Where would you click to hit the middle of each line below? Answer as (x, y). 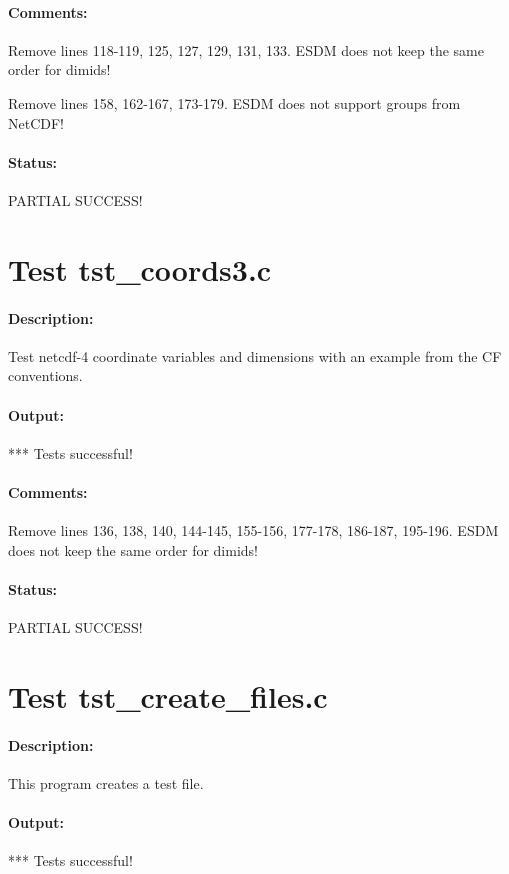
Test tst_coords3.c (140, 268)
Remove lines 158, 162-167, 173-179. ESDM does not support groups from (234, 102)
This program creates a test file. (106, 782)
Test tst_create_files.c (168, 695)
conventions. (45, 375)
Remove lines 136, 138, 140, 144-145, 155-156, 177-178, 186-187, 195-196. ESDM (253, 530)
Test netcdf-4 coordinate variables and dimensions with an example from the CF (255, 355)
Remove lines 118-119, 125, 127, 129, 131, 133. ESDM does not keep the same (246, 49)
